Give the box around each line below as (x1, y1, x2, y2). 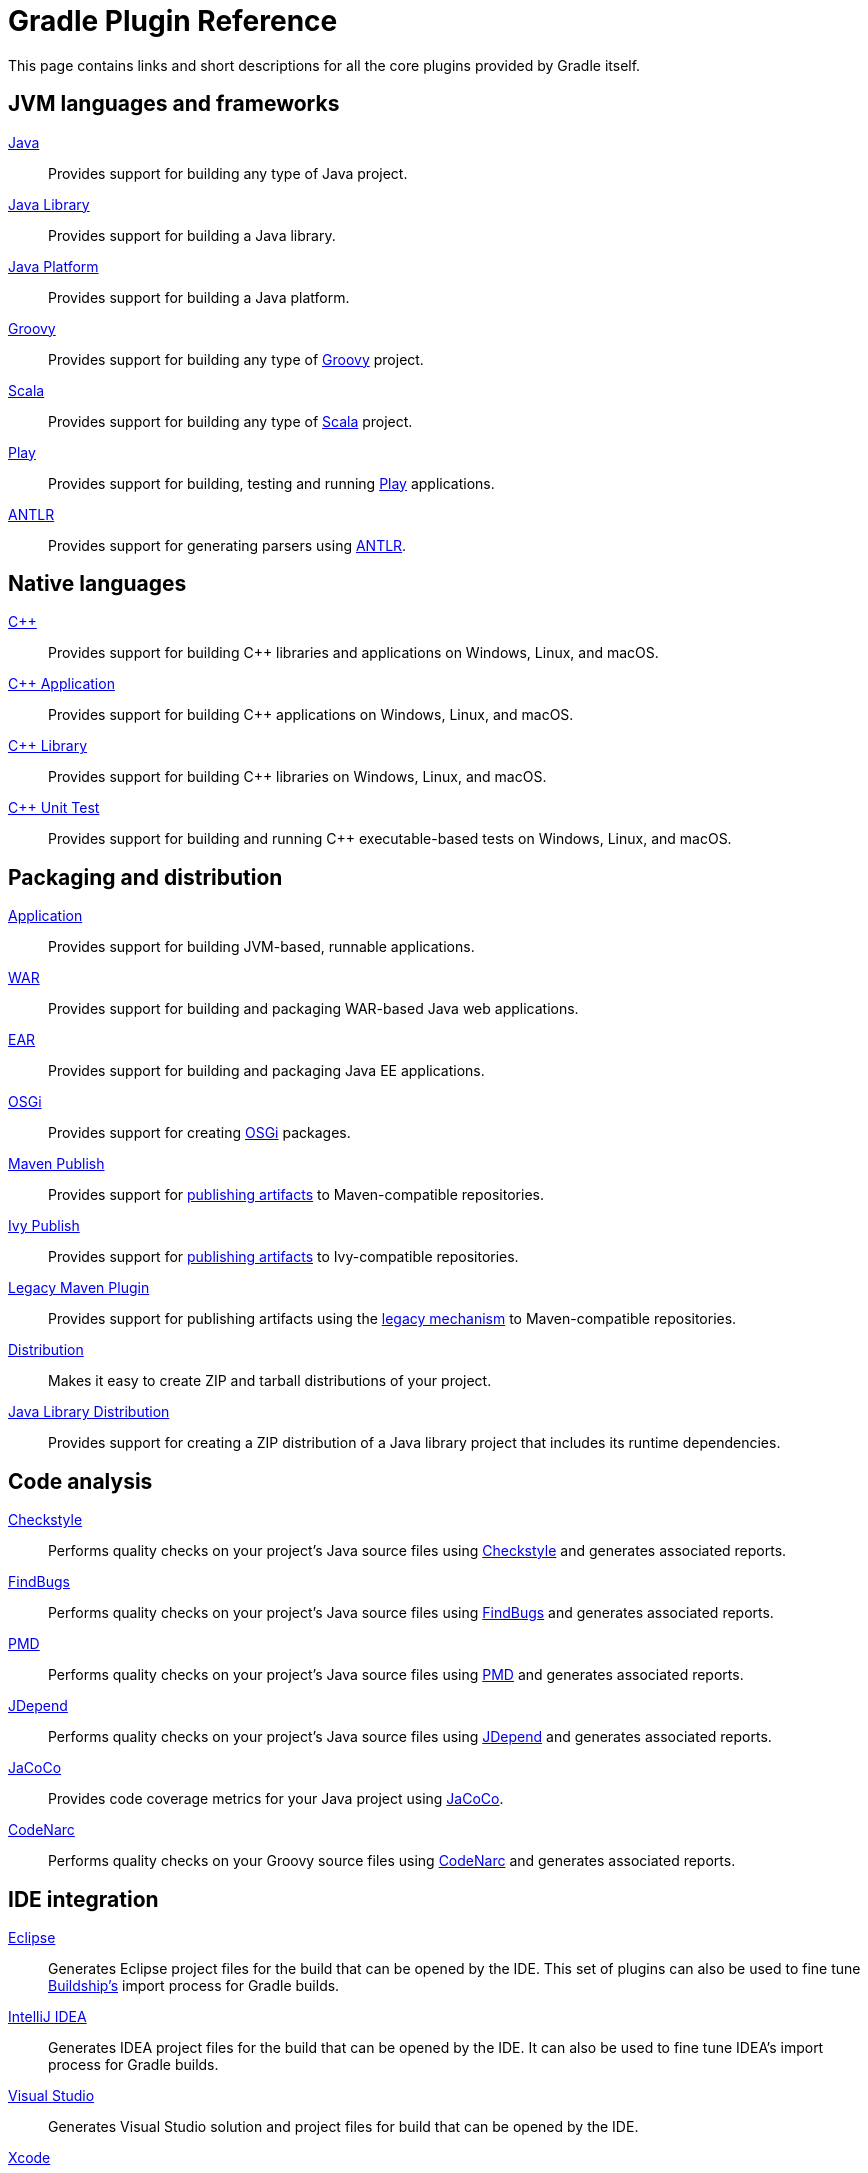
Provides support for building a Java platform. (48, 288, 350, 306)
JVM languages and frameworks (8, 91, 340, 117)
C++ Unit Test (8, 799, 100, 817)
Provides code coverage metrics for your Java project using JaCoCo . (48, 1790, 504, 1808)
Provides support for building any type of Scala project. (48, 412, 413, 430)
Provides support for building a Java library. (48, 226, 336, 244)
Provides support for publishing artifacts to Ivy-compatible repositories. (48, 1248, 519, 1266)
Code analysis (8, 1468, 153, 1494)
